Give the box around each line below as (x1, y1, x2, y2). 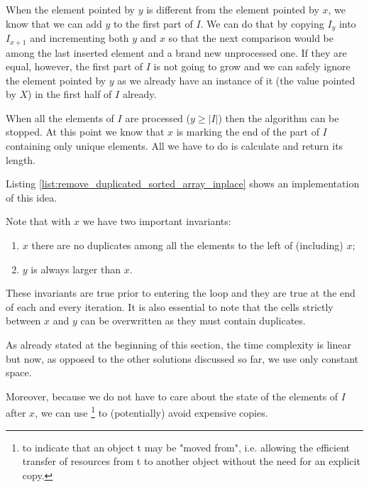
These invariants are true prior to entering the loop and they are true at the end (6, 285, 356, 300)
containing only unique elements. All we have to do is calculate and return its (6, 138, 343, 153)
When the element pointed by (6, 2, 135, 16)
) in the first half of (28, 87, 112, 102)
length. (6, 152, 36, 167)
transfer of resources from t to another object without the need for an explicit (22, 454, 360, 469)
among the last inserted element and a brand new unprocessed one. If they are (6, 45, 347, 60)
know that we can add (6, 16, 102, 31)
